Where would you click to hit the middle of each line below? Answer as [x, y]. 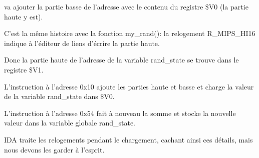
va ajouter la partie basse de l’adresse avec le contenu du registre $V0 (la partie [126, 6]
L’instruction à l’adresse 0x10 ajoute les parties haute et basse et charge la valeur [129, 86]
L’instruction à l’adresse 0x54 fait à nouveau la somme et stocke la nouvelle [120, 113]
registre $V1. [24, 69]
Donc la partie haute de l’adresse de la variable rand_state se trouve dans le [121, 60]
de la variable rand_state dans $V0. [59, 96]
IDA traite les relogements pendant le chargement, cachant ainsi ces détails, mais [128, 139]
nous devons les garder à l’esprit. [54, 149]
